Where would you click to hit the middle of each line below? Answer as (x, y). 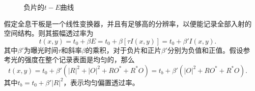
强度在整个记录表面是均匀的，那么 (79, 59)
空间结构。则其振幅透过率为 (49, 33)
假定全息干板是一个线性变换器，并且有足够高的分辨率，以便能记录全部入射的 (128, 23)
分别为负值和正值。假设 (205, 50)
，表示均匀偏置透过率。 (101, 82)
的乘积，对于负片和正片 (124, 50)
